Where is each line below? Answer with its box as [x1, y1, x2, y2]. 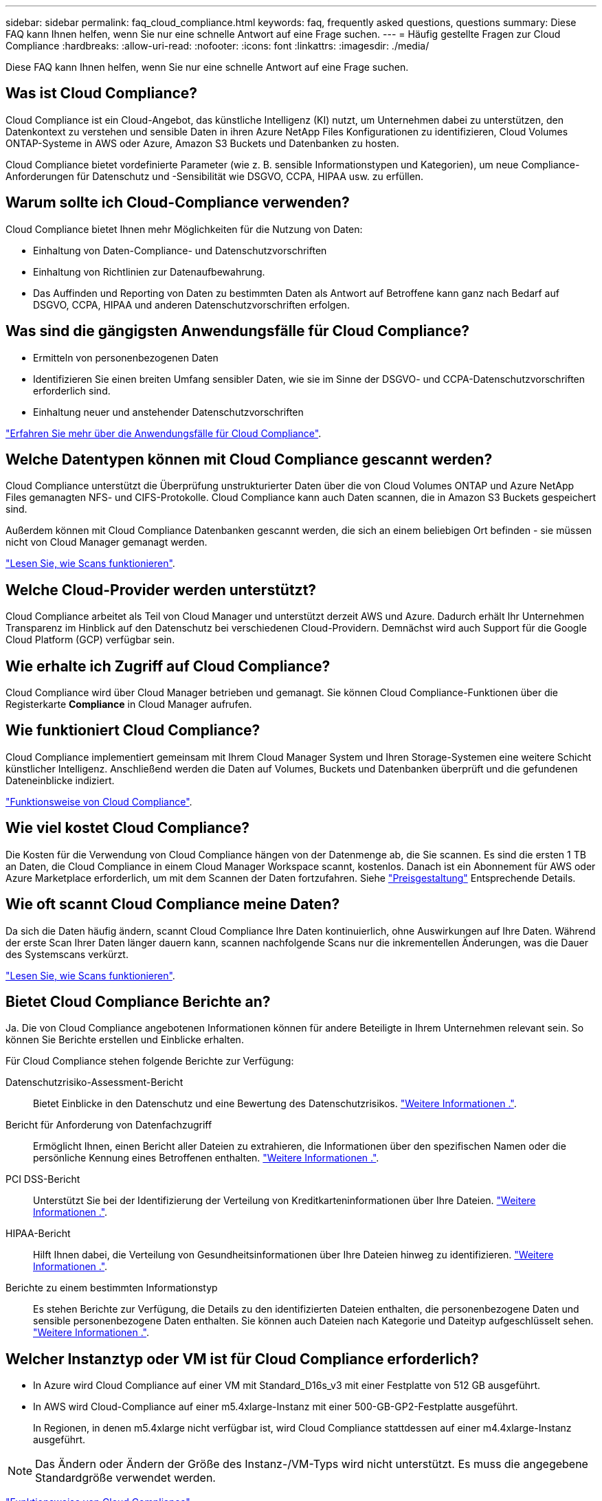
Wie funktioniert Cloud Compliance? [5, 722, 260, 740]
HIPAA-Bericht [5, 1227, 71, 1240]
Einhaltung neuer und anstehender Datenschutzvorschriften [33, 405, 304, 418]
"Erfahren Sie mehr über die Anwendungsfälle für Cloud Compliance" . [5, 427, 322, 439]
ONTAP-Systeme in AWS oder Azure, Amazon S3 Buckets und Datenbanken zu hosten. [5, 137, 399, 149]
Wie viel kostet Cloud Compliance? [5, 819, 249, 837]
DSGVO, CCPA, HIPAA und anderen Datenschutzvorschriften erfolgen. [33, 298, 350, 311]
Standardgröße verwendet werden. [35, 1471, 216, 1485]
